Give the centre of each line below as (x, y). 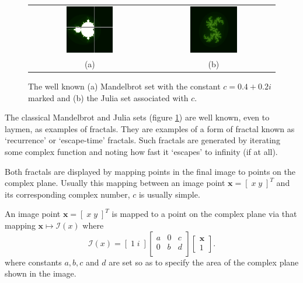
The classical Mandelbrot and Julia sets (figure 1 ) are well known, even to (137, 117)
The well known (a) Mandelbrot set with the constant (124, 86)
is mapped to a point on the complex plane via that (204, 214)
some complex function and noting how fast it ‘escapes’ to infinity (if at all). (141, 151)
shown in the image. (41, 273)
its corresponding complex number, (67, 194)
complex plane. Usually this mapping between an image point (115, 183)
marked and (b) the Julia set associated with (108, 97)
